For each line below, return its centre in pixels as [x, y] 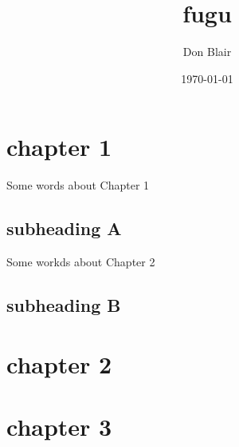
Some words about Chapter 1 [78, 185]
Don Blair [207, 52]
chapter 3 [59, 426]
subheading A [64, 228]
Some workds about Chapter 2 [81, 262]
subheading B [64, 305]
